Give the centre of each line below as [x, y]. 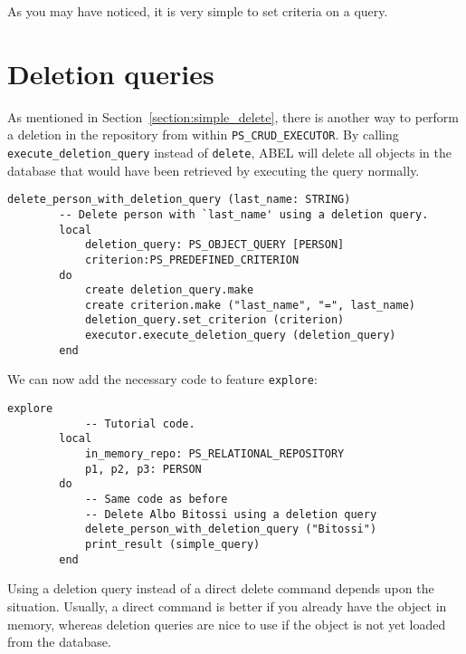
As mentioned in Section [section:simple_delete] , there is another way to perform [233, 116]
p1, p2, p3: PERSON [143, 469]
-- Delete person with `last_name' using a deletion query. [244, 214]
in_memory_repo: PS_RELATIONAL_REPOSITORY [214, 454]
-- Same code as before [156, 500]
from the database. [59, 642]
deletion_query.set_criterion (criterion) [214, 320]
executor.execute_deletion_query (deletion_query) [240, 336]
